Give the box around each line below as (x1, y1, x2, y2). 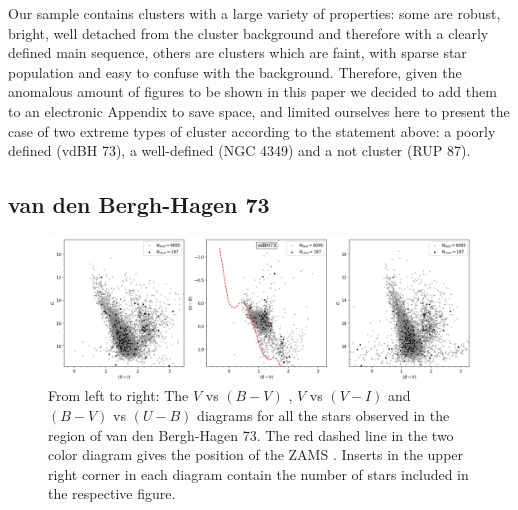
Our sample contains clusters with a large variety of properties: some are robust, (8, 3, 501, 23)
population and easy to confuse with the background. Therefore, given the (8, 61, 462, 82)
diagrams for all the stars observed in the (197, 405, 450, 426)
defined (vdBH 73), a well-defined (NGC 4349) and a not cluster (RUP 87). (8, 140, 471, 161)
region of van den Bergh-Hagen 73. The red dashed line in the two (48, 424, 454, 445)
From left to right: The (48, 385, 189, 406)
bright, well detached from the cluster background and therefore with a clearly (8, 22, 489, 43)
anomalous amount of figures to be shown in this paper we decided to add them (8, 81, 497, 102)
